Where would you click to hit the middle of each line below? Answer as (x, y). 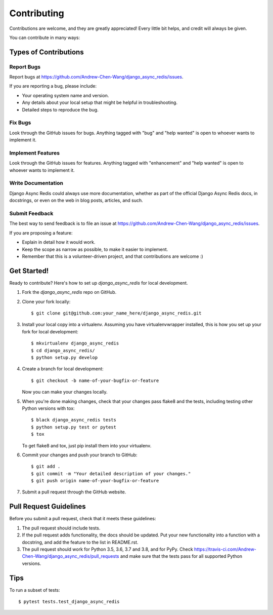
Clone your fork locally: (46, 301)
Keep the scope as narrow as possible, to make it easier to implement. (95, 249)
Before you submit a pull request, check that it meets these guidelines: (83, 519)
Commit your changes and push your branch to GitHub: (80, 455)
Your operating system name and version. (65, 95)
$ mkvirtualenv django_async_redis (75, 343)
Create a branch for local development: (63, 369)
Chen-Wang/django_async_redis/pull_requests (71, 556)
